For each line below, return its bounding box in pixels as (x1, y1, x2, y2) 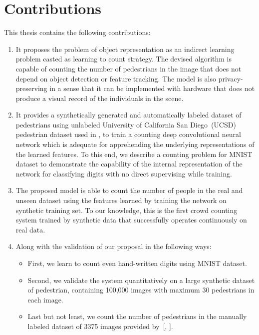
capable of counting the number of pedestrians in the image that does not (15, 63, 242, 73)
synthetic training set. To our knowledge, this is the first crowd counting (15, 204, 238, 215)
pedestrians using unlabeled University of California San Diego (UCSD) (15, 119, 236, 129)
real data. (15, 224, 45, 234)
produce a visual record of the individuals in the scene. (15, 92, 184, 103)
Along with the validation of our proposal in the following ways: (15, 241, 212, 251)
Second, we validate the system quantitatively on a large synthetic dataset (27, 274, 255, 285)
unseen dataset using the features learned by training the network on (15, 195, 227, 205)
